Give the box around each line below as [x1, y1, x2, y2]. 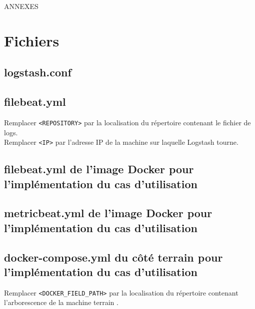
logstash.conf [4, 64, 71, 80]
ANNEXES [4, 1, 38, 11]
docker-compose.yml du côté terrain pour [4, 249, 223, 265]
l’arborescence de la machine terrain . [4, 297, 118, 308]
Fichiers [4, 30, 59, 50]
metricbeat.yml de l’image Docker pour [4, 205, 212, 221]
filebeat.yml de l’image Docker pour [4, 161, 194, 177]
